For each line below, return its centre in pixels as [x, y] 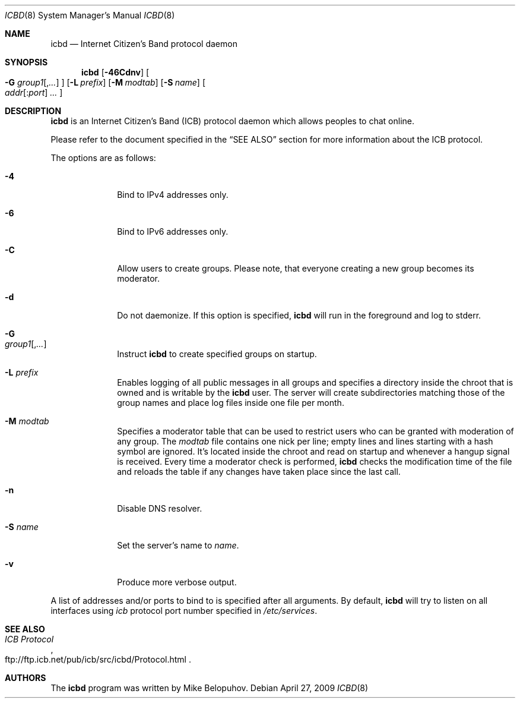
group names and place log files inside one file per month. [231, 403]
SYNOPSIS [26, 62]
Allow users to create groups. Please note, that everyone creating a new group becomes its [296, 268]
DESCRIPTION [33, 111]
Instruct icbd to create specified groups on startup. [217, 354]
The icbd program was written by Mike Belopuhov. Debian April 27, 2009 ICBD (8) [210, 688]
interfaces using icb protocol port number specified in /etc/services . [184, 611]
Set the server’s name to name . [178, 545]
